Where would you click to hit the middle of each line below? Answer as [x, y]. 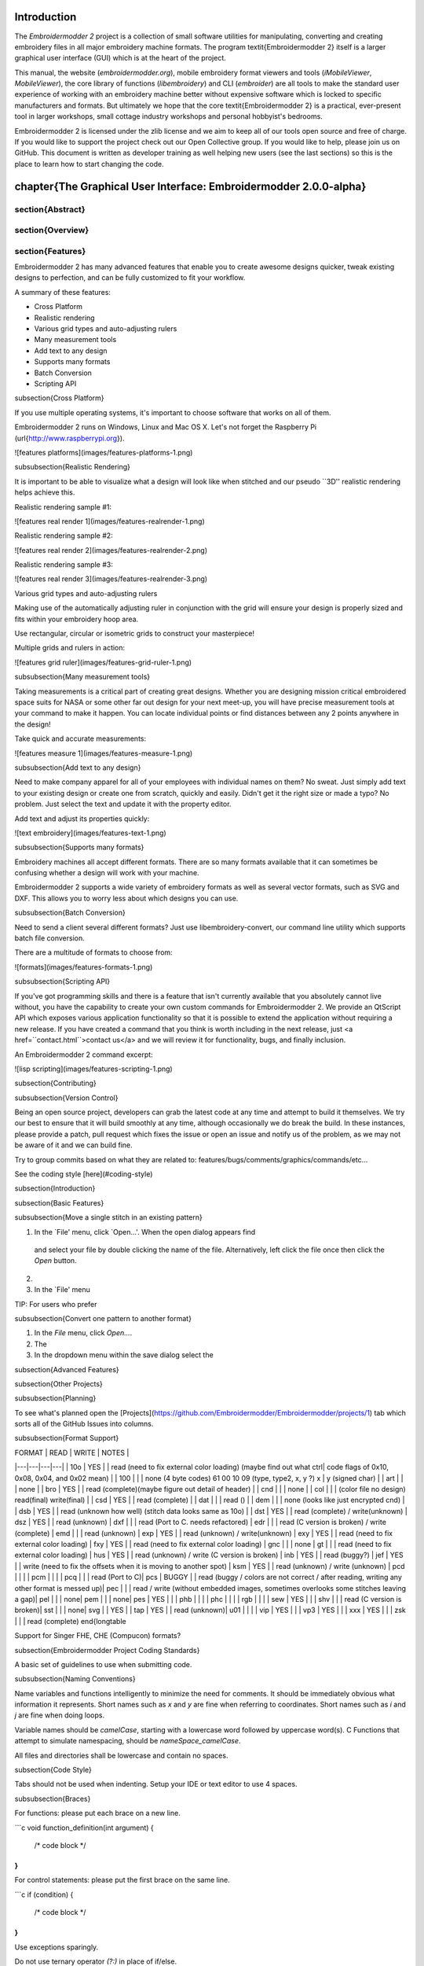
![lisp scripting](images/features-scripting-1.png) [93, 1069]
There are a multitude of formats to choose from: [93, 952]
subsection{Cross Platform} [60, 398]
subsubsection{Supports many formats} [79, 847]
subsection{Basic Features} [59, 1202]
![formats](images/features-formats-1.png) [84, 966]
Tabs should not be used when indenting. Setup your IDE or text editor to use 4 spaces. [156, 1784]
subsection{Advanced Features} [67, 1369]
